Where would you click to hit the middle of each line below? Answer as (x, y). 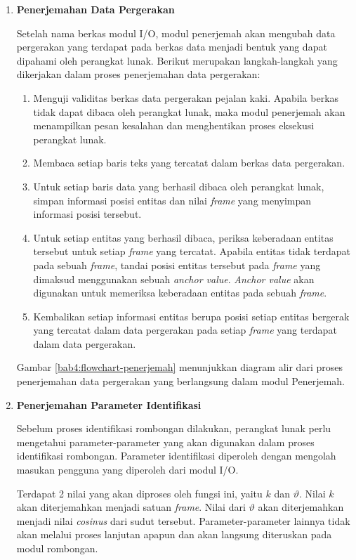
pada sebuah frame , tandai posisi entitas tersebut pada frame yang (177, 265)
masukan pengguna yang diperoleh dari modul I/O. (127, 470)
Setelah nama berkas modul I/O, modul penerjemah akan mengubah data (176, 33)
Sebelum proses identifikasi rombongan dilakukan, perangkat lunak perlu (174, 428)
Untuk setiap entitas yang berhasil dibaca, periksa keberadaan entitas (183, 237)
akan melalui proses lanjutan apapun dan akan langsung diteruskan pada (174, 534)
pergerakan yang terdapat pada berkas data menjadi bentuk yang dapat (172, 47)
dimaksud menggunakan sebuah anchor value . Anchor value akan (174, 279)
